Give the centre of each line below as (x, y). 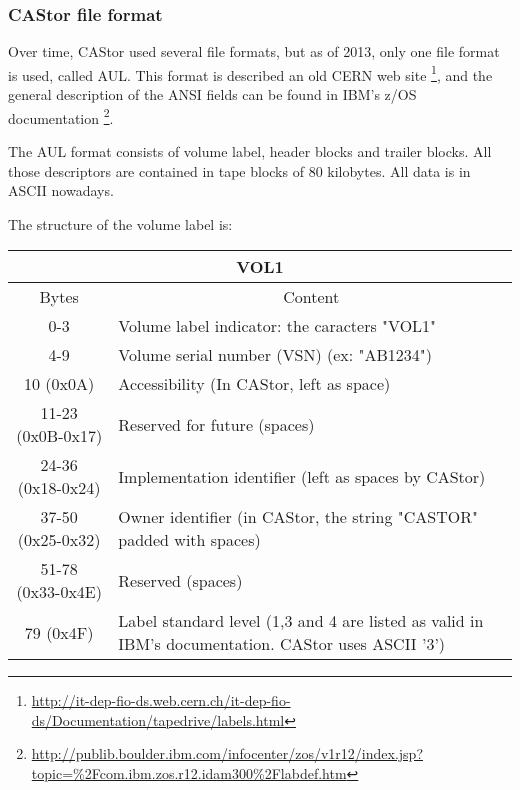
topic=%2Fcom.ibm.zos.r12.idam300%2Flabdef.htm (189, 773)
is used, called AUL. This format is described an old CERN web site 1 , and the (250, 73)
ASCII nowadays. (61, 190)
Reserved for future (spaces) (216, 424)
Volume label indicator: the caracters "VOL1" (277, 326)
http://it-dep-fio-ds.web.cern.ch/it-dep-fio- (161, 700)
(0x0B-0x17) (59, 436)
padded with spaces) (189, 540)
